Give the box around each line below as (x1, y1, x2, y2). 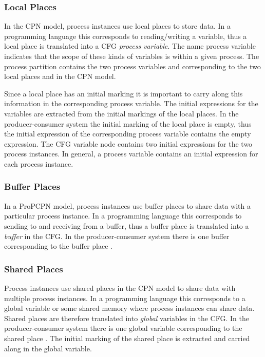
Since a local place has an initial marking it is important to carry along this (4, 88, 243, 98)
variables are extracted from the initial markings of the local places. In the (4, 108, 239, 118)
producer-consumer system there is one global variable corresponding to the (4, 323, 242, 333)
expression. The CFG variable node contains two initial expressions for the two (4, 138, 253, 149)
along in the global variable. (4, 343, 92, 353)
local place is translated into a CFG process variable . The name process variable (4, 41, 256, 51)
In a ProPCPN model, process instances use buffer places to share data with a (4, 200, 251, 211)
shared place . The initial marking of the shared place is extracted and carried (4, 332, 250, 343)
